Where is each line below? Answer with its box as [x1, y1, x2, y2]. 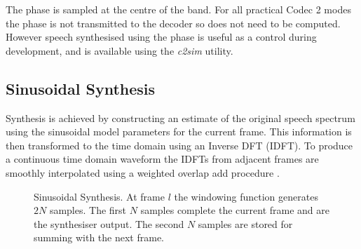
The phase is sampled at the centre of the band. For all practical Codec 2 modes [6, 2, 351, 16]
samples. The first [49, 203, 127, 217]
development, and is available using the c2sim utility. [6, 43, 233, 58]
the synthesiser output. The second [34, 216, 184, 231]
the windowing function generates [174, 189, 318, 203]
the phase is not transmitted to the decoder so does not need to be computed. [6, 15, 341, 30]
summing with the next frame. [34, 230, 165, 245]
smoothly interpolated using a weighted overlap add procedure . [6, 165, 280, 180]
